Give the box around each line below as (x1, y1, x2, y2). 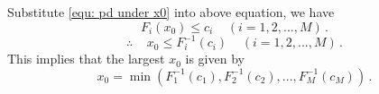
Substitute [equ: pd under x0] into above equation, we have (7, 3, 335, 21)
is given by (185, 49, 245, 68)
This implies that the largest (7, 49, 165, 68)
